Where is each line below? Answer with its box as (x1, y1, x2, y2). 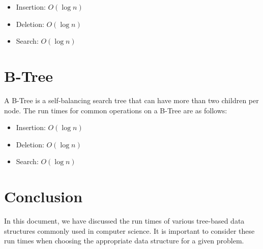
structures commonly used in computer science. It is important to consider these (4, 225, 255, 236)
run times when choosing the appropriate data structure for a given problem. (4, 235, 244, 246)
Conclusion (4, 186, 83, 207)
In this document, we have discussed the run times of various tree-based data (4, 215, 245, 226)
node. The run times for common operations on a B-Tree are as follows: (4, 105, 227, 115)
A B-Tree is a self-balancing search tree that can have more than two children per (4, 95, 259, 105)
